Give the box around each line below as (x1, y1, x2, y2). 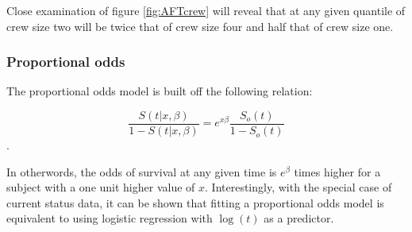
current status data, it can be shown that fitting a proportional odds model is (6, 194, 384, 211)
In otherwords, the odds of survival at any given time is (6, 163, 277, 180)
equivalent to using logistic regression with (6, 210, 213, 226)
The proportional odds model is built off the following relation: (6, 83, 313, 99)
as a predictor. (264, 210, 334, 226)
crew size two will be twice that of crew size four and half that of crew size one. (6, 17, 394, 34)
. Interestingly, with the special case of (205, 179, 392, 195)
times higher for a (294, 163, 381, 180)
